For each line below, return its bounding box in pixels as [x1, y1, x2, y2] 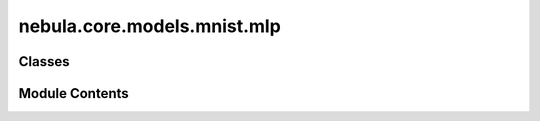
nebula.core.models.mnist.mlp [18, 15, 282, 37]
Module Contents [18, 85, 129, 102]
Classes [18, 53, 70, 70]
